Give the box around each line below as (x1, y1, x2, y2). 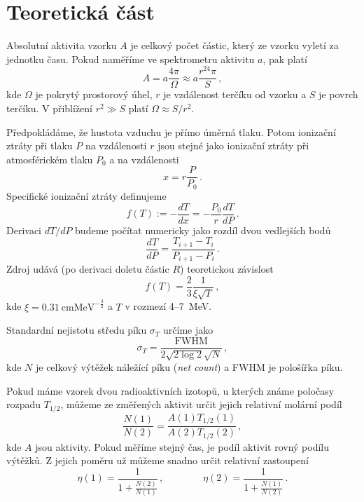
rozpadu (6, 397, 41, 412)
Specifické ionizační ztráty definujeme (6, 188, 167, 203)
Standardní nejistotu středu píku (6, 323, 147, 337)
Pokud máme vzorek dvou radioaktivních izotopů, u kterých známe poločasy (6, 383, 335, 398)
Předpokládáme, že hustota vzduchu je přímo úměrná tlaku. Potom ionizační (6, 124, 336, 139)
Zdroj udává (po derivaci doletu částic (6, 262, 169, 276)
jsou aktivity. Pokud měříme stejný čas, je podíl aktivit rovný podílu (35, 439, 330, 454)
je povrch (318, 87, 358, 102)
